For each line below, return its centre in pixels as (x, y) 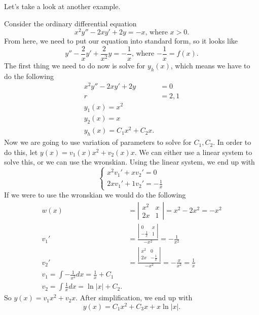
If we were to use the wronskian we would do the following (95, 195)
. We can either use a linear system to (193, 152)
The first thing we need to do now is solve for (75, 65)
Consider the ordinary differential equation (70, 23)
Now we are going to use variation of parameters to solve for (98, 142)
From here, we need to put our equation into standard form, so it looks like (121, 41)
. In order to (232, 142)
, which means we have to (210, 65)
